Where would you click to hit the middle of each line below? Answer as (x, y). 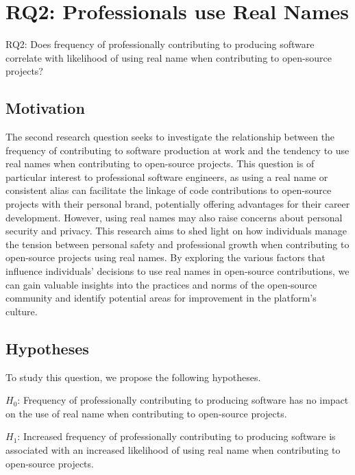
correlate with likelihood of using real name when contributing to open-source (169, 57)
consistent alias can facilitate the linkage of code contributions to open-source (169, 190)
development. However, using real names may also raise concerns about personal (174, 217)
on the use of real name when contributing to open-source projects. (146, 413)
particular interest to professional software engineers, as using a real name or (167, 176)
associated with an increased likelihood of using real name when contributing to (173, 450)
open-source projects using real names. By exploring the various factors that (166, 257)
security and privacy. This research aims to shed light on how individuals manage (176, 231)
